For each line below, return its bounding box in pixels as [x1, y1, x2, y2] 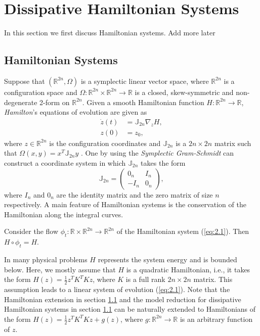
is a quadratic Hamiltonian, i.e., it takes [126, 264, 250, 274]
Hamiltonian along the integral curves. [4, 209, 123, 219]
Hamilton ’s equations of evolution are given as [4, 107, 147, 117]
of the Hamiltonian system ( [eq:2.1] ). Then [116, 226, 249, 236]
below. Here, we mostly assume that [4, 264, 116, 274]
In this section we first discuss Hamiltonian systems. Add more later [4, 27, 215, 38]
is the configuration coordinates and [49, 137, 161, 148]
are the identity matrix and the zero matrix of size [56, 189, 213, 200]
